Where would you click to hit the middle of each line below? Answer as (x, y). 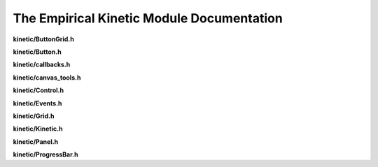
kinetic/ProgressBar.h (45, 154)
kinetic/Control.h (38, 90)
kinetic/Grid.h (34, 116)
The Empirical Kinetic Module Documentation (148, 18)
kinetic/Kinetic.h (38, 129)
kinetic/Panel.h (36, 141)
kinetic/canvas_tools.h (47, 78)
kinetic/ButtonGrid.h (44, 39)
